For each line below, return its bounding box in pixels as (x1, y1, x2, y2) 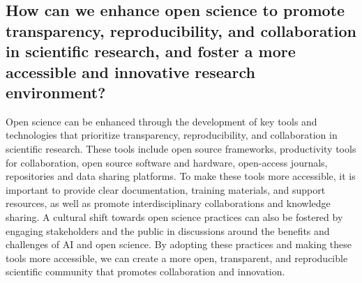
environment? (6, 81, 106, 102)
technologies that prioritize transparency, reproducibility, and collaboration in (6, 128, 338, 142)
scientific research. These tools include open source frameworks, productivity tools (6, 141, 356, 155)
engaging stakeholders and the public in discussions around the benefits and (6, 223, 330, 238)
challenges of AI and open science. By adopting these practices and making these (6, 237, 352, 252)
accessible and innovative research (6, 61, 256, 82)
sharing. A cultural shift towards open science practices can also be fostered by (6, 209, 343, 224)
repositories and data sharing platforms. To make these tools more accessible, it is (6, 169, 356, 183)
